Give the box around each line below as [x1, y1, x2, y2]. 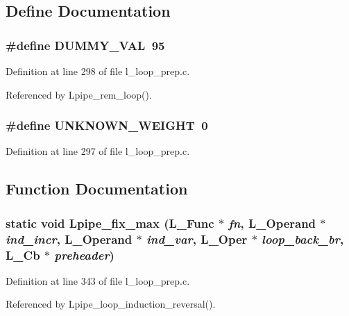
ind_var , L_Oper [146, 230, 248, 247]
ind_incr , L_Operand [6, 230, 133, 247]
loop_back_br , [262, 230, 344, 247]
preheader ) [54, 246, 114, 263]
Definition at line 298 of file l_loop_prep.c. [6, 64, 190, 78]
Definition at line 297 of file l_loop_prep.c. [6, 144, 190, 158]
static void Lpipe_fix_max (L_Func [6, 214, 214, 231]
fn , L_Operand [228, 214, 316, 231]
